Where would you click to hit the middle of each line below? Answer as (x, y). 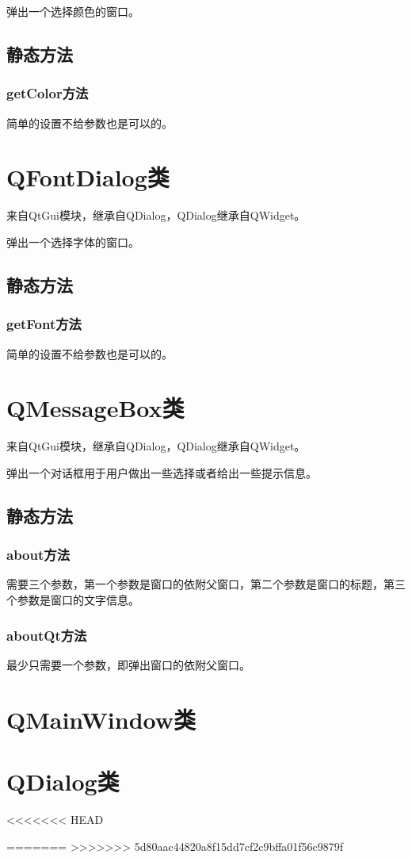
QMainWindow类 (101, 719)
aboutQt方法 (47, 635)
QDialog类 (63, 781)
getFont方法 (44, 324)
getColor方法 (48, 93)
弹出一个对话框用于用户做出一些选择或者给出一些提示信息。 (162, 472)
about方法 (38, 555)
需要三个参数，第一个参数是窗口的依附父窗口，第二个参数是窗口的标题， (195, 584)
